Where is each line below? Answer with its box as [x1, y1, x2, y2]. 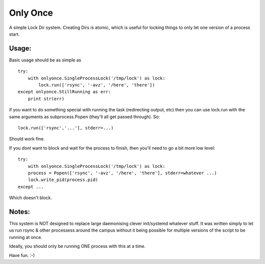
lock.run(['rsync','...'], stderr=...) [18, 125, 114, 131]
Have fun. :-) [9, 252, 35, 258]
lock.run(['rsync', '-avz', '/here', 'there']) [38, 82, 155, 88]
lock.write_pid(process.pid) [27, 177, 98, 183]
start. [9, 31, 20, 37]
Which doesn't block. [9, 195, 53, 201]
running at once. [9, 234, 43, 240]
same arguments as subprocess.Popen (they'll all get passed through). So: [9, 113, 160, 120]
